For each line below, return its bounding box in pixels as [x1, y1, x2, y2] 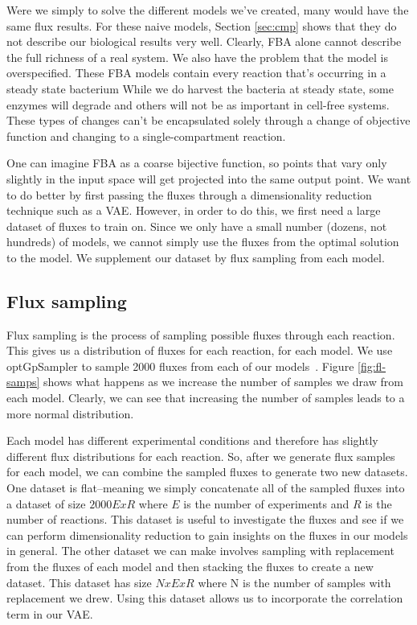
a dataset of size [6, 495, 86, 512]
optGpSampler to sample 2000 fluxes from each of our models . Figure [6, 357, 354, 374]
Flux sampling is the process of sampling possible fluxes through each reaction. [6, 326, 395, 343]
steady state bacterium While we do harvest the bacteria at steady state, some [6, 80, 394, 97]
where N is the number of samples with [198, 574, 391, 590]
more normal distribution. [6, 405, 134, 421]
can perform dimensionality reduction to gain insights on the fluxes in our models [6, 526, 408, 543]
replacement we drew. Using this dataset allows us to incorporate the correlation [6, 590, 403, 606]
